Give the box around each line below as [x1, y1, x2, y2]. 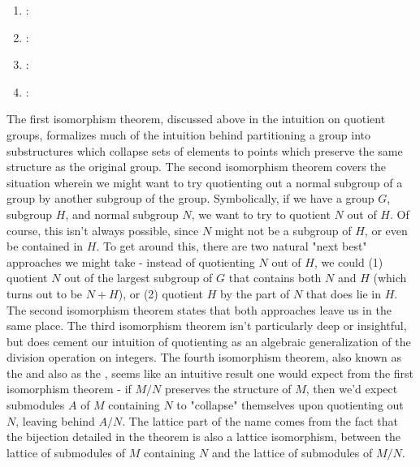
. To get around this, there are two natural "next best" [96, 238, 367, 255]
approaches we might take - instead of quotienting [6, 253, 255, 270]
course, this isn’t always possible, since [6, 221, 199, 238]
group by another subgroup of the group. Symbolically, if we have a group [6, 190, 375, 207]
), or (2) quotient [118, 285, 204, 302]
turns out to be [6, 285, 83, 302]
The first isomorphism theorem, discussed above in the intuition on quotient [6, 110, 386, 127]
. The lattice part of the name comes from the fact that [122, 412, 398, 429]
